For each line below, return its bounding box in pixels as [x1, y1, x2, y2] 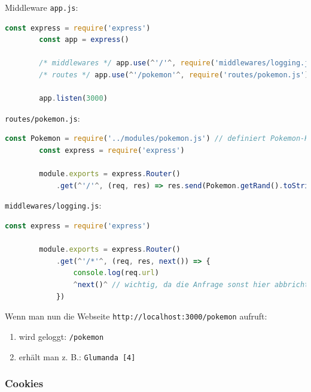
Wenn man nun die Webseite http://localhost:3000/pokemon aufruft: [5, 310, 267, 322]
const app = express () [39, 35, 129, 44]
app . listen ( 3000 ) [39, 94, 108, 103]
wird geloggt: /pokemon [19, 330, 104, 342]
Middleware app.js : [5, 1, 78, 13]
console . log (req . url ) [73, 269, 159, 278]
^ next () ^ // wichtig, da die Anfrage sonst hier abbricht [73, 281, 309, 290]
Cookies [5, 376, 44, 391]
